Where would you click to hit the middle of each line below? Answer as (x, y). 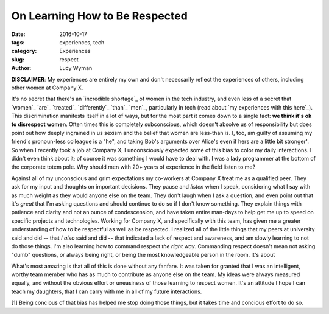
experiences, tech (82, 42)
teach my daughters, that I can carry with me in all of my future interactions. (107, 291)
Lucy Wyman (76, 68)
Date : (18, 34)
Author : (21, 68)
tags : (18, 42)
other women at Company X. (47, 88)
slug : (18, 59)
